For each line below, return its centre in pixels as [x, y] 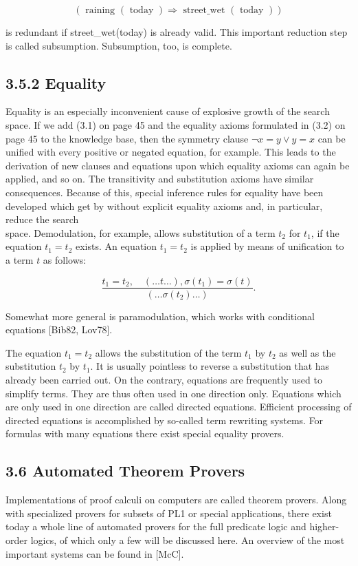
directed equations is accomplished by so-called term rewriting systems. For [165, 420]
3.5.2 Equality [56, 82]
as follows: [65, 259]
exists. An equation [116, 246]
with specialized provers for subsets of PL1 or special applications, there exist [169, 513]
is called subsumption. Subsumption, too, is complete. [119, 45]
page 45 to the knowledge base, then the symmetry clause [127, 138]
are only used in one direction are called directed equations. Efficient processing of [179, 407]
